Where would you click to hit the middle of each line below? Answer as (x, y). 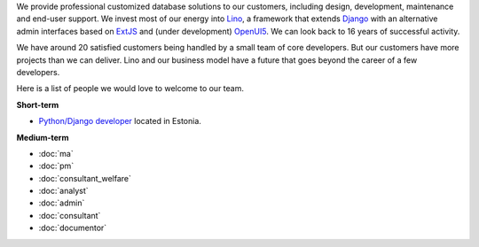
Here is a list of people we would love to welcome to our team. (130, 89)
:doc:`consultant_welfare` (85, 178)
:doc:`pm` (56, 166)
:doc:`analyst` (63, 191)
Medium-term (43, 137)
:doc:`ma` (56, 153)
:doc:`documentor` (73, 228)
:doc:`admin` (62, 203)
